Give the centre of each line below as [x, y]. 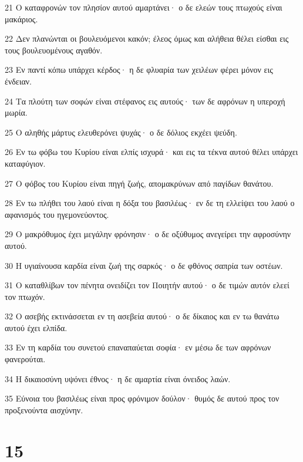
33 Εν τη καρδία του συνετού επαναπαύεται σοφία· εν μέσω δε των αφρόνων [138, 347]
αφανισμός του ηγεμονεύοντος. [57, 214]
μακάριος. [21, 18]
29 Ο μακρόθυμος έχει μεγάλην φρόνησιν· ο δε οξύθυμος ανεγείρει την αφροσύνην [148, 234]
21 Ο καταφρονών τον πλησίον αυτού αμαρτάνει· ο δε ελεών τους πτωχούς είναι [144, 7]
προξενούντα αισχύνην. [44, 409]
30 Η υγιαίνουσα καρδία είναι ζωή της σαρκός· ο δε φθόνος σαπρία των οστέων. [144, 265]
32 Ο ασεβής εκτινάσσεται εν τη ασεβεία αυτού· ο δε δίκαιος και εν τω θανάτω [142, 316]
